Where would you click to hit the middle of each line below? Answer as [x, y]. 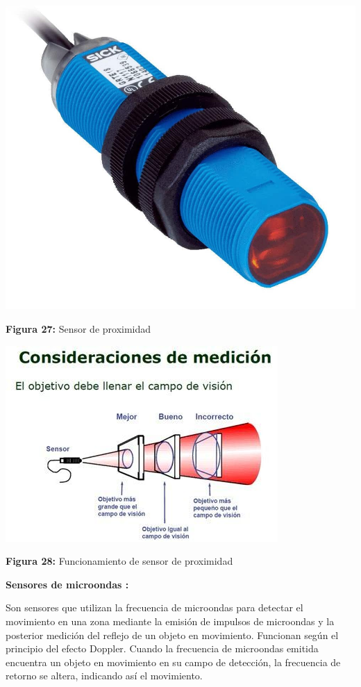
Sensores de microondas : [67, 584]
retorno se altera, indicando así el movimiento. [104, 676]
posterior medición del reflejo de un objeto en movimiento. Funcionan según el [172, 635]
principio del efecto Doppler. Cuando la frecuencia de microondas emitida [162, 648]
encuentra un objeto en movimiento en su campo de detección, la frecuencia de [173, 662]
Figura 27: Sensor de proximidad [78, 329]
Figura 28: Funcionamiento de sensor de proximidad [119, 561]
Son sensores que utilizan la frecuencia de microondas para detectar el [154, 607]
